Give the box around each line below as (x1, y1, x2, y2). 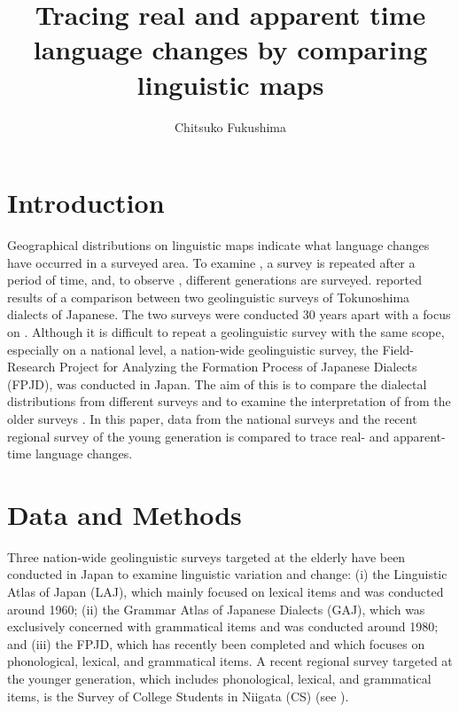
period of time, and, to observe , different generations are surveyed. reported (7, 270, 423, 289)
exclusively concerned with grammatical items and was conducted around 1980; (7, 617, 439, 636)
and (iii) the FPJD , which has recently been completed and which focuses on (7, 634, 425, 653)
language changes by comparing (33, 31, 428, 67)
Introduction (7, 184, 165, 221)
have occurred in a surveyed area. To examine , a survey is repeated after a (7, 253, 416, 271)
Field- (382, 340, 414, 358)
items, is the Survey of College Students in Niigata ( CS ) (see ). (7, 686, 349, 705)
